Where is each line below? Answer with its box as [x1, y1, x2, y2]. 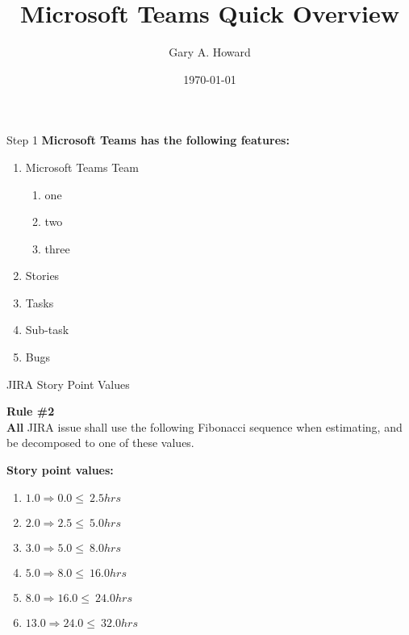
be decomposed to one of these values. [6, 434, 194, 451]
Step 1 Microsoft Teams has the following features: [6, 132, 290, 148]
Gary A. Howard [169, 44, 251, 61]
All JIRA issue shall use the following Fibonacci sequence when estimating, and [6, 418, 403, 435]
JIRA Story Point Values [6, 375, 130, 392]
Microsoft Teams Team [25, 158, 139, 175]
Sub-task [25, 321, 69, 338]
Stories [25, 267, 60, 284]
